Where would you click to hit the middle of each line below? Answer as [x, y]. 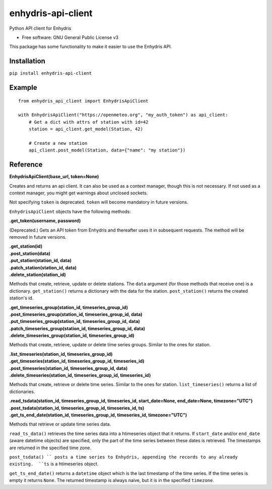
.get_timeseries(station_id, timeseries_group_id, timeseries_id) [77, 361]
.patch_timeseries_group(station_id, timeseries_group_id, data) [77, 329]
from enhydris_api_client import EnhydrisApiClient [83, 101]
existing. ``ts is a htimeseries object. [54, 464]
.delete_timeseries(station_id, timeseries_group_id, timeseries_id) [80, 375]
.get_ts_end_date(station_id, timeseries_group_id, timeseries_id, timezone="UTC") [98, 415]
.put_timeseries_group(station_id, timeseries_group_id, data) [75, 321]
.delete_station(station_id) [38, 275]
